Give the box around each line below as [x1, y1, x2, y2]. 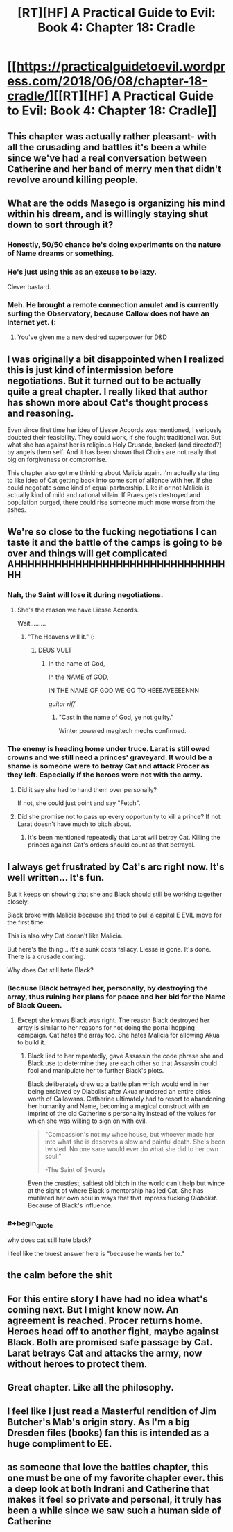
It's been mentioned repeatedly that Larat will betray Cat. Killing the [27, 834, 221, 842]
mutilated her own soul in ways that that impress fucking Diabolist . [27, 1194, 218, 1203]
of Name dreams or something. [7, 248, 114, 258]
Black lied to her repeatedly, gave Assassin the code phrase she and [27, 1052, 223, 1060]
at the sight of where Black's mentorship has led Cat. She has [27, 1187, 204, 1195]
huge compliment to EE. [7, 1438, 112, 1449]
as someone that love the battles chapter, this [7, 1461, 209, 1473]
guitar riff [48, 699, 76, 708]
